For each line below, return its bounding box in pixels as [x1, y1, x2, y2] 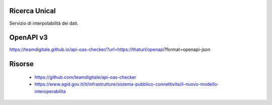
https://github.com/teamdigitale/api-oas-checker [34, 74, 137, 80]
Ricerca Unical [9, 7, 56, 15]
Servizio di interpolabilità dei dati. [9, 20, 79, 26]
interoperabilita [34, 88, 66, 94]
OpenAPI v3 [9, 33, 48, 42]
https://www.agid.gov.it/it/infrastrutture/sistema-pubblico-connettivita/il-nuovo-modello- [34, 81, 219, 87]
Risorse [9, 60, 34, 68]
